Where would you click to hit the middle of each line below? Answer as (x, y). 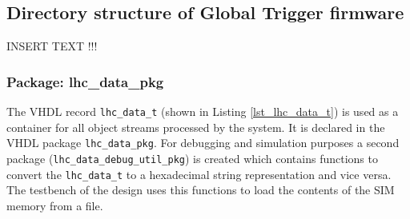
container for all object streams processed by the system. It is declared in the (196, 127)
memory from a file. (55, 205)
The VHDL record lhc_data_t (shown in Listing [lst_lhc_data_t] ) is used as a (203, 111)
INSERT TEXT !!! (52, 46)
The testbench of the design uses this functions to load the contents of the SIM (201, 190)
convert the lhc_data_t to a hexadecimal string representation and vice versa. (199, 174)
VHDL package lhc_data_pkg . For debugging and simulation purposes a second (203, 143)
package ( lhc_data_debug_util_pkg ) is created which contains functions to (192, 158)
